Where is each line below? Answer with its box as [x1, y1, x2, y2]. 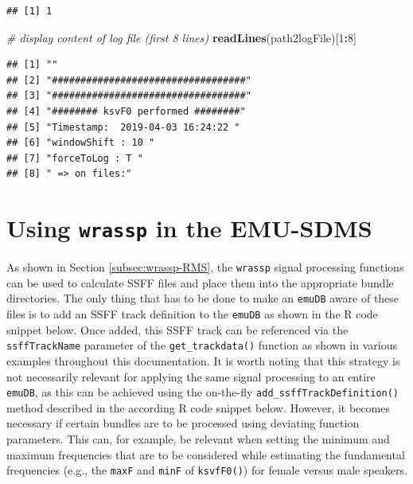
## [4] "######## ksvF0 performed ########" [6, 105, 246, 117]
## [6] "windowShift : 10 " [6, 137, 155, 149]
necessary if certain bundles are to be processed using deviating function [6, 415, 360, 431]
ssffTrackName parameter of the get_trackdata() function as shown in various [6, 337, 397, 353]
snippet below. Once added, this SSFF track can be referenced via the [6, 321, 349, 338]
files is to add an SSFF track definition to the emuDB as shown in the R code [6, 306, 378, 322]
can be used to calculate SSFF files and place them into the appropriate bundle [6, 274, 394, 291]
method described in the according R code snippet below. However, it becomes [6, 399, 390, 416]
